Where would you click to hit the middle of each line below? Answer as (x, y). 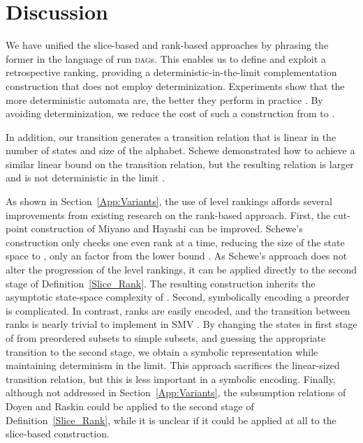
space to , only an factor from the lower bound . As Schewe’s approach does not (177, 256)
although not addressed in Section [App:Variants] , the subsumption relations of (176, 392)
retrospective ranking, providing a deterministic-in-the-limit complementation (171, 72)
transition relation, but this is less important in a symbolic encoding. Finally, (171, 378)
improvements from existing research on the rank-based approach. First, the (168, 215)
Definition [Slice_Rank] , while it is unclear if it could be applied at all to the (171, 420)
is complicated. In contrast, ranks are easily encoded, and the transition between (178, 310)
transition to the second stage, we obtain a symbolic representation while (162, 351)
